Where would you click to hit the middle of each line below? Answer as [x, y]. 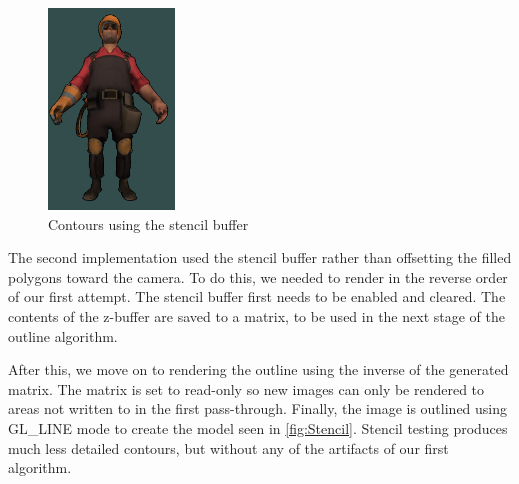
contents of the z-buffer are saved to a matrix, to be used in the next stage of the [256, 316]
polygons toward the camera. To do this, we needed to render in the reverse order [258, 276]
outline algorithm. [63, 335]
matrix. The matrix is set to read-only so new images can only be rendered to [246, 388]
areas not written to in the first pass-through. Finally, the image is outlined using [258, 408]
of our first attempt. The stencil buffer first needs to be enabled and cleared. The [257, 296]
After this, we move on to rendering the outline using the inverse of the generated [258, 369]
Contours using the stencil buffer [148, 223]
